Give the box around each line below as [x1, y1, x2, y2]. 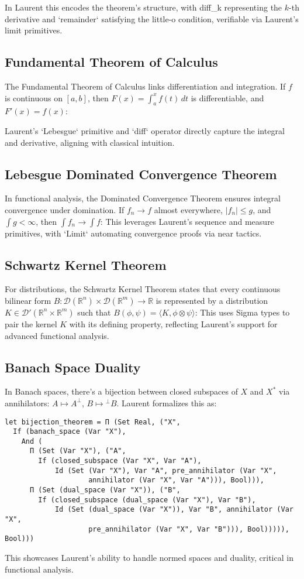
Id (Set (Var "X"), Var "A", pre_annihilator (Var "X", [54, 466, 277, 475]
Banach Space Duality [5, 358, 141, 376]
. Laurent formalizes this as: [116, 396, 217, 409]
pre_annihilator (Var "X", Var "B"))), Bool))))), [88, 525, 289, 533]
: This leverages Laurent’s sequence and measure [100, 215, 274, 227]
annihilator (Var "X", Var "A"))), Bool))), [88, 476, 264, 485]
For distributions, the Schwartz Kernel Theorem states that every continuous [5, 283, 281, 295]
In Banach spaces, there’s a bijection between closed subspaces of [5, 385, 238, 398]
